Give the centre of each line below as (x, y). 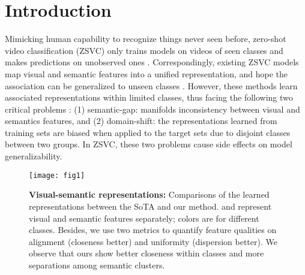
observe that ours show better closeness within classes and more (146, 253)
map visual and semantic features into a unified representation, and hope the (146, 73)
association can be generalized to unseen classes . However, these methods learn (151, 85)
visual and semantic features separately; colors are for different (144, 218)
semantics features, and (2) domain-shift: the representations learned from (141, 121)
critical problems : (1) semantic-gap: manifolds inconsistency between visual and (152, 109)
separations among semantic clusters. (97, 265)
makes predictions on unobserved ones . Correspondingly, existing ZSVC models (152, 62)
